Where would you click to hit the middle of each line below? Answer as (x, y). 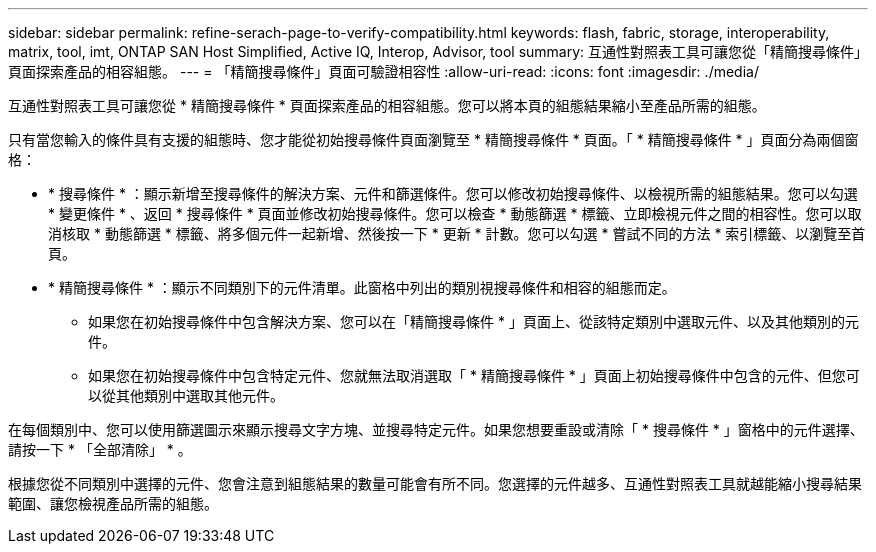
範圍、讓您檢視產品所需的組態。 (113, 503)
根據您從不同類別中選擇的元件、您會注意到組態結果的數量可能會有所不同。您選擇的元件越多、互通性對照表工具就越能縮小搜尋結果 (435, 483)
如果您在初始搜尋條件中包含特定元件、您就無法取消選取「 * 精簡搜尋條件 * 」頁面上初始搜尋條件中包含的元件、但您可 (474, 375)
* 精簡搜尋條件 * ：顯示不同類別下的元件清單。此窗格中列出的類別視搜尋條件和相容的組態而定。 (362, 287)
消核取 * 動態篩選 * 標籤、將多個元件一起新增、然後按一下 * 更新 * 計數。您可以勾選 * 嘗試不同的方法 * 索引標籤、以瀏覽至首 (457, 233)
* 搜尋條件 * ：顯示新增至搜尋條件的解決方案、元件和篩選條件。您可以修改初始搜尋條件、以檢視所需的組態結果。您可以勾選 (453, 193)
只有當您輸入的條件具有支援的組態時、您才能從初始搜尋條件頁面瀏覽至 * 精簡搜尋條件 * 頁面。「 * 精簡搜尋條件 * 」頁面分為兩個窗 (433, 139)
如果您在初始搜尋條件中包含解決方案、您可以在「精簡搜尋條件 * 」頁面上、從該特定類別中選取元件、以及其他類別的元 (473, 321)
